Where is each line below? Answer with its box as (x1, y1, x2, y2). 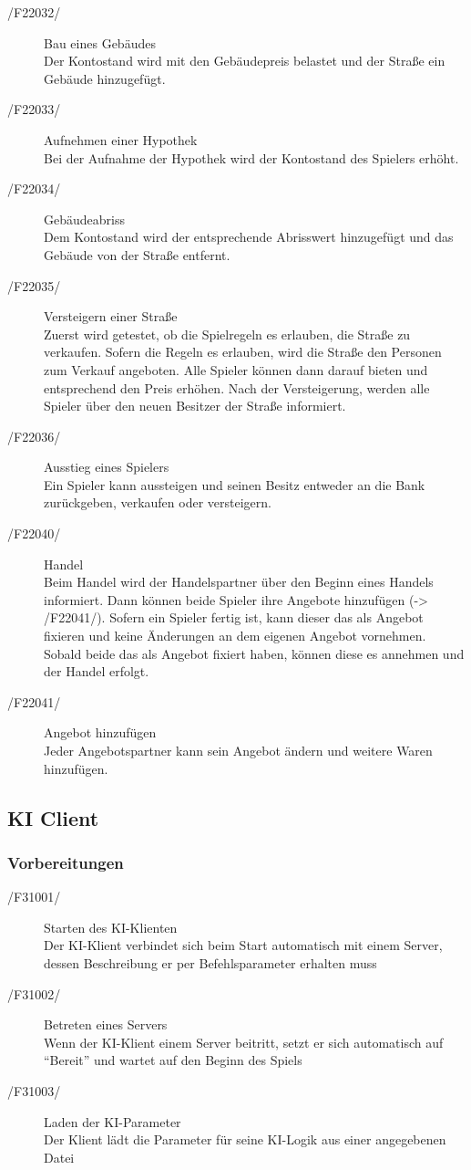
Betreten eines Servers (44, 1015, 168, 1034)
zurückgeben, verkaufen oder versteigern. (44, 493, 271, 512)
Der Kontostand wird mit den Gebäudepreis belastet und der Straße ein (44, 51, 445, 70)
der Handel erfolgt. (44, 662, 149, 681)
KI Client (7, 803, 99, 831)
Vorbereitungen (7, 851, 124, 873)
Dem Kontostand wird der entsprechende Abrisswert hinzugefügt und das (44, 227, 454, 246)
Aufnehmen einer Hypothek (44, 130, 198, 149)
